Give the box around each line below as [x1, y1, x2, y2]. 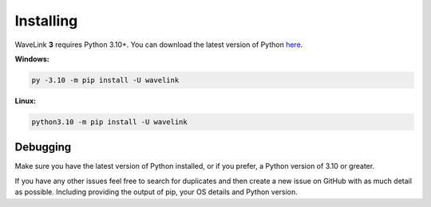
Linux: [14, 96, 36, 105]
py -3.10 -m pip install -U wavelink [31, 76, 180, 84]
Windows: [14, 54, 49, 64]
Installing [14, 12, 78, 29]
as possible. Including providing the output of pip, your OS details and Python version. [14, 187, 299, 197]
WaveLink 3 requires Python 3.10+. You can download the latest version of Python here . [14, 40, 303, 49]
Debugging [14, 140, 72, 154]
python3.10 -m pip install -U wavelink [31, 117, 188, 127]
